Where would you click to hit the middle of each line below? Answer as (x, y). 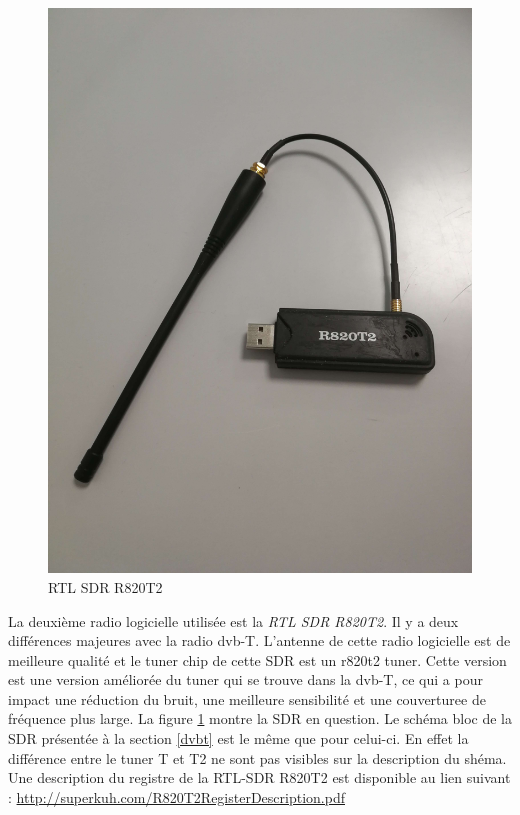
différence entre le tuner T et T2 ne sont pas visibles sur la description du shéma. (257, 757)
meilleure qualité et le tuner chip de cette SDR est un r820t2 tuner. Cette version (257, 659)
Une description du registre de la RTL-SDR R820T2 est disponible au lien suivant (259, 777)
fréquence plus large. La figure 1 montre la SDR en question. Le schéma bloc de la (260, 718)
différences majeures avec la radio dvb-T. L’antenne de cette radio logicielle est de (259, 640)
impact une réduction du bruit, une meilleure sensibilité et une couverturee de (247, 698)
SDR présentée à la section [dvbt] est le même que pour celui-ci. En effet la (238, 738)
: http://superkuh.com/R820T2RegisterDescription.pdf (176, 796)
